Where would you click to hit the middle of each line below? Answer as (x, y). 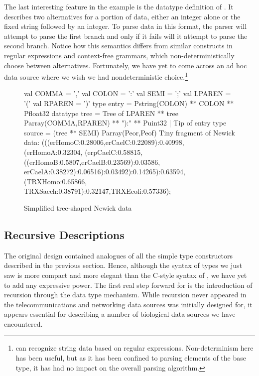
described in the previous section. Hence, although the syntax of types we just (123, 265)
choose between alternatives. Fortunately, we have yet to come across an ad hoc (126, 65)
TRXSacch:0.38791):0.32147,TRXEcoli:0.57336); (97, 191)
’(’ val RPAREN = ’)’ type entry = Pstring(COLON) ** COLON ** (129, 103)
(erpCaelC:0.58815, (114, 152)
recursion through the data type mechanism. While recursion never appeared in (125, 295)
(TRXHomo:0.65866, (56, 181)
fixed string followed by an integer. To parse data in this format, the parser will (126, 26)
